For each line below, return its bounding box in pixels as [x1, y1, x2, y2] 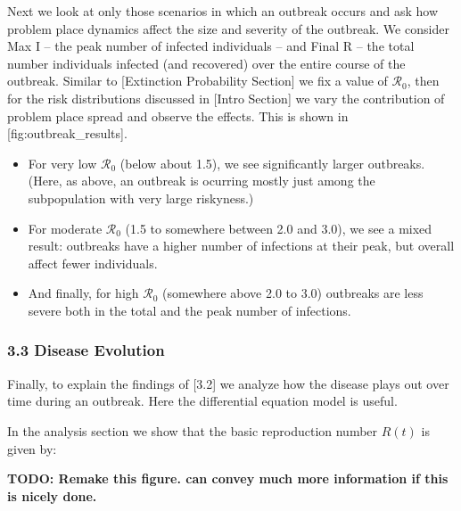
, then [407, 71, 440, 90]
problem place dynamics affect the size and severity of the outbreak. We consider [7, 19, 449, 37]
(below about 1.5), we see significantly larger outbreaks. [119, 153, 425, 172]
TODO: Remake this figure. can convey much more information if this [7, 469, 449, 488]
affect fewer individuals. [28, 253, 158, 272]
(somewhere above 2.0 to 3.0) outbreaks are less [162, 284, 424, 302]
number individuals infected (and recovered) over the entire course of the [7, 54, 406, 72]
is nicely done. [7, 486, 97, 505]
